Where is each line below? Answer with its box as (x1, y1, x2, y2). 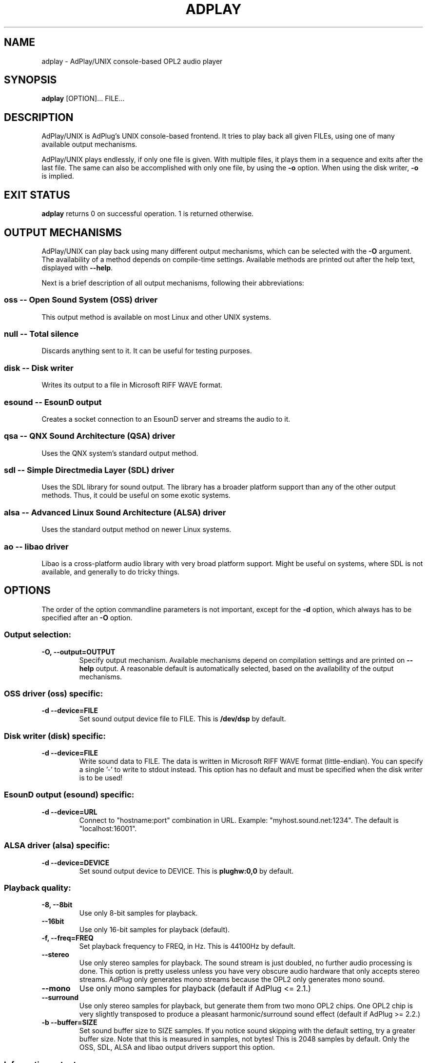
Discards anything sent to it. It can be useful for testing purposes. (41, 347, 252, 355)
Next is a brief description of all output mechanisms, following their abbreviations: (41, 278, 304, 287)
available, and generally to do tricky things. (41, 567, 180, 576)
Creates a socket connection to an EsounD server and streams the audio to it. (41, 414, 291, 423)
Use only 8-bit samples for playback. (79, 909, 198, 918)
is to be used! (79, 774, 123, 782)
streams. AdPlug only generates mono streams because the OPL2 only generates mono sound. (79, 975, 385, 984)
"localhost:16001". (79, 824, 137, 833)
